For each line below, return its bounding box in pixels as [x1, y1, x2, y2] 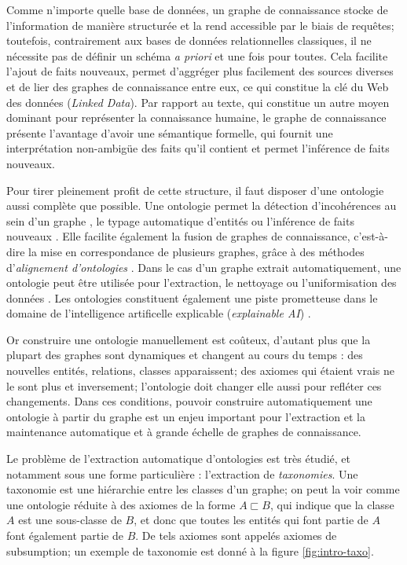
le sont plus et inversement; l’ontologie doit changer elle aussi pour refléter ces [6, 377, 382, 394]
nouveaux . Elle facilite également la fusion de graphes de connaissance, [6, 228, 350, 244]
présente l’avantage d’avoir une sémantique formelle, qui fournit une [6, 124, 333, 141]
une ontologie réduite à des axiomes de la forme [6, 496, 236, 512]
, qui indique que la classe [269, 496, 394, 512]
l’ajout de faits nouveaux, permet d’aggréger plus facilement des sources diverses [6, 63, 394, 79]
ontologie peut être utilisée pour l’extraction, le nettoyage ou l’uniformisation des [6, 274, 397, 291]
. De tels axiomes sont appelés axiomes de [135, 527, 337, 543]
